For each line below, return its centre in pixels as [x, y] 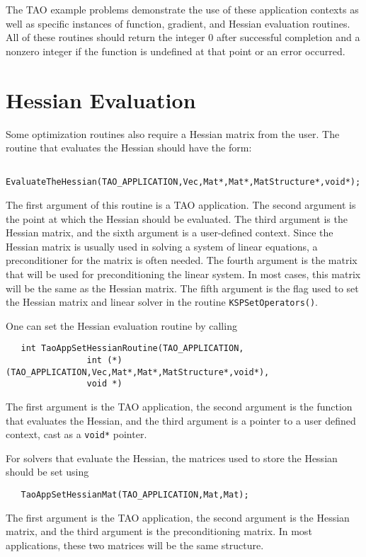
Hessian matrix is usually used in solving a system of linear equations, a [162, 246]
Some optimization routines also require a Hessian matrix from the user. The [173, 133]
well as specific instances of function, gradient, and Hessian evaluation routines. [178, 23]
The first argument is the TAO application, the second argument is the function [179, 407]
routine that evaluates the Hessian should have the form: [129, 148]
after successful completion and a [288, 37]
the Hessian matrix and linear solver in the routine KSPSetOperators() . [162, 302]
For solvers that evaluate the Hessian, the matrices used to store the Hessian [172, 458]
